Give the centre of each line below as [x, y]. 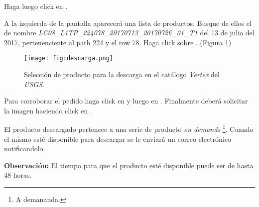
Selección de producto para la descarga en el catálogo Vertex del [122, 74]
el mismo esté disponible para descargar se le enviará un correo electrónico [118, 139]
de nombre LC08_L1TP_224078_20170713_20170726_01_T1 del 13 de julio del [129, 33]
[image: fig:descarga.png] [68, 58]
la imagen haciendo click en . [48, 110]
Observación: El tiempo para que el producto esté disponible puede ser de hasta [129, 165]
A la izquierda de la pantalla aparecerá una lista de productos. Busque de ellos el [128, 23]
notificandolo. [25, 149]
